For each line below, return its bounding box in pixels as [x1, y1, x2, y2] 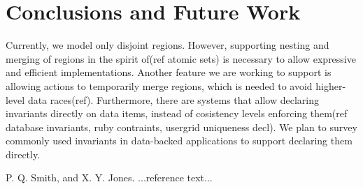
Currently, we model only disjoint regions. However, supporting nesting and [6, 38, 329, 52]
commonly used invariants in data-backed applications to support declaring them [6, 133, 353, 148]
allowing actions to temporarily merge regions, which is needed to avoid [6, 78, 313, 93]
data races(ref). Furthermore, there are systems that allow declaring [27, 92, 320, 107]
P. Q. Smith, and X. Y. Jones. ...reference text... [6, 170, 213, 185]
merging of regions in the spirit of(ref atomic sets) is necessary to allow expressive [6, 51, 356, 66]
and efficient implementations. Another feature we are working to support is [6, 65, 332, 80]
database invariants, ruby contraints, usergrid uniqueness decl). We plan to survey [6, 119, 357, 134]
